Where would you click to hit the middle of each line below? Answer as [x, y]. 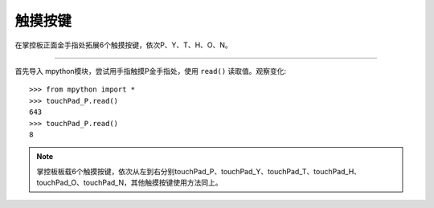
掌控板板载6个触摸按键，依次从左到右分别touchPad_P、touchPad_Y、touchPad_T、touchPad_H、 [199, 171]
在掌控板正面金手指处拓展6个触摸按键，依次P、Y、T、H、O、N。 [123, 45]
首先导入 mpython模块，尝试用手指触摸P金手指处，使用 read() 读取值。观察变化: [151, 71]
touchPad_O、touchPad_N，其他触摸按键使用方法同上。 [129, 183]
